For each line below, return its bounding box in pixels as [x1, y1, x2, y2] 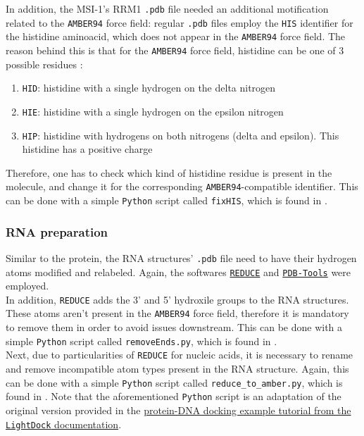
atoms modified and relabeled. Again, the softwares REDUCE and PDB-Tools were [6, 264, 351, 279]
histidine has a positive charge [22, 142, 153, 156]
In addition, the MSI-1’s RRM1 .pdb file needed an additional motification [6, 1, 329, 15]
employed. [6, 278, 49, 293]
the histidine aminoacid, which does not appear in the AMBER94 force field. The [6, 29, 346, 44]
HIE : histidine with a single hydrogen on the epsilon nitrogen [22, 104, 284, 118]
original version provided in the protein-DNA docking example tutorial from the [6, 402, 351, 417]
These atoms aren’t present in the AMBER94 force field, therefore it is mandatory [6, 306, 349, 320]
